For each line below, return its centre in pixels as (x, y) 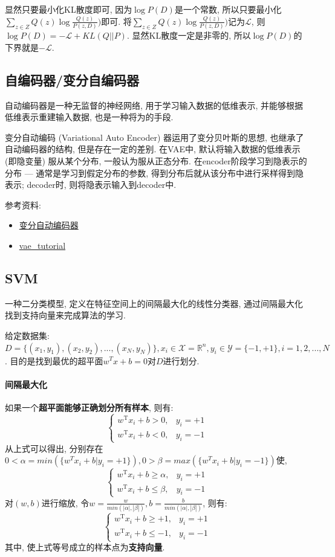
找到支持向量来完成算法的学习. (65, 315)
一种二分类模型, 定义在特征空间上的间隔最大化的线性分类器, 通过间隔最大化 (154, 303)
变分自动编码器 (49, 225)
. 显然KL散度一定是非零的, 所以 (189, 35)
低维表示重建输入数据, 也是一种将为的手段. (89, 117)
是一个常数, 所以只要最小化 (228, 9)
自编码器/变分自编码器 (72, 79)
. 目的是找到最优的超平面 (54, 360)
